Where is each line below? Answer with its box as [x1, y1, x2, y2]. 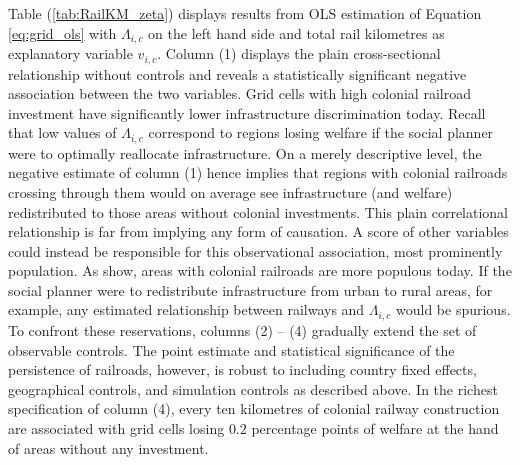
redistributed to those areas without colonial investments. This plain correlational [8, 201, 509, 222]
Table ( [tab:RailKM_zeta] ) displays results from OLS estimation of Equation [8, 3, 482, 23]
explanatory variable [8, 43, 133, 64]
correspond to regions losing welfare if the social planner [148, 122, 494, 143]
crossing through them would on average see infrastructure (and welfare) [8, 181, 453, 202]
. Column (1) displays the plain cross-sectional [157, 43, 441, 64]
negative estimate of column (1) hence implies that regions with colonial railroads [8, 162, 508, 183]
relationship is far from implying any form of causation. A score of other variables [8, 221, 509, 242]
